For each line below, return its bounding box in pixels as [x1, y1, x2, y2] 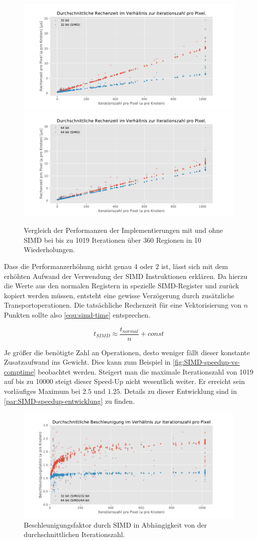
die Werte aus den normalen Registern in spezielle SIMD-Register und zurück [4, 280, 239, 291]
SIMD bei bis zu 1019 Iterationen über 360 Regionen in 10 [24, 234, 202, 245]
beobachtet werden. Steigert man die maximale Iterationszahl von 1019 [38, 366, 254, 377]
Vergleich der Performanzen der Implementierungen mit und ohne [24, 225, 223, 235]
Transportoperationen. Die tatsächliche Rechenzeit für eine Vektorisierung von [4, 300, 242, 310]
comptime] [4, 366, 36, 377]
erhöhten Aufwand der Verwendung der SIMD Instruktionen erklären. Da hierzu [4, 270, 248, 281]
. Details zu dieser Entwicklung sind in [120, 385, 237, 396]
